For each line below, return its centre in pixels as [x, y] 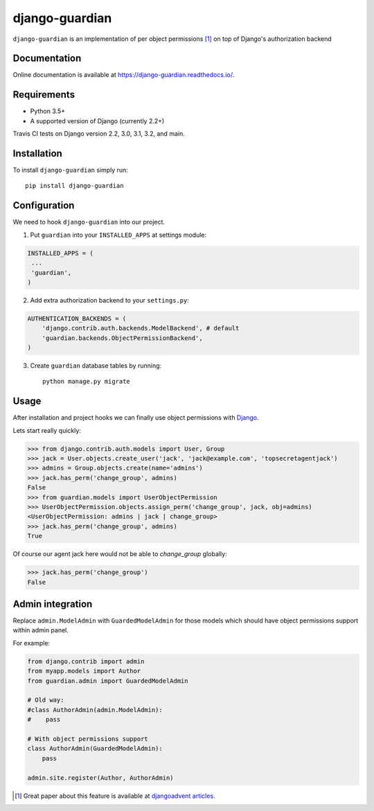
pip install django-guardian [74, 186]
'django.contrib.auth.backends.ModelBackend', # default [141, 328]
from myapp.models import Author [84, 671]
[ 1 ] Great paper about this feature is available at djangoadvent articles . [115, 796]
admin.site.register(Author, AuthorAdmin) [100, 778]
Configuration [44, 205]
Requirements [44, 95]
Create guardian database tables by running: [96, 366]
